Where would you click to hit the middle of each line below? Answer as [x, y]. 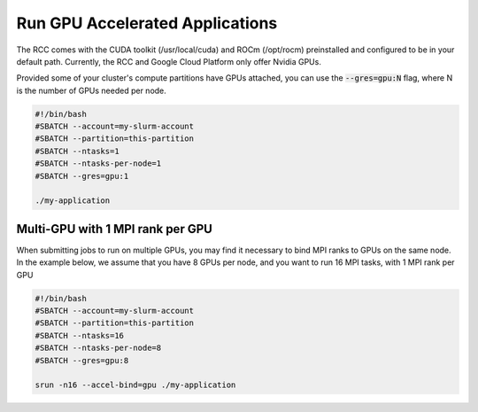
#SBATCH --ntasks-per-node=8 [98, 348]
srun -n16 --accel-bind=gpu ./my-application [135, 385]
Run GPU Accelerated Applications [147, 23]
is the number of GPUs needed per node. [92, 90]
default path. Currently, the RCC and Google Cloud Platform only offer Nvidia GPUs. [169, 61]
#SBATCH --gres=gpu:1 [82, 176]
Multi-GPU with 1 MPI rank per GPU [114, 229]
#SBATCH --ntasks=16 [79, 335]
